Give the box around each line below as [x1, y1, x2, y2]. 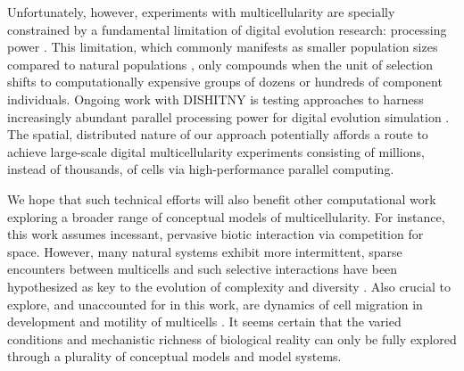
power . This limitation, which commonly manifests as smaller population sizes [7, 37, 438, 56]
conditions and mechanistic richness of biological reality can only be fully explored [7, 329, 457, 348]
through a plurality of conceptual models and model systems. [7, 347, 342, 366]
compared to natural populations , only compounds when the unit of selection [7, 54, 434, 73]
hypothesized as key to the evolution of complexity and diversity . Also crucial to [7, 276, 451, 295]
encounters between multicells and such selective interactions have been [7, 260, 398, 278]
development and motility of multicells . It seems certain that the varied [7, 312, 402, 331]
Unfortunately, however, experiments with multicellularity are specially [7, 3, 395, 21]
